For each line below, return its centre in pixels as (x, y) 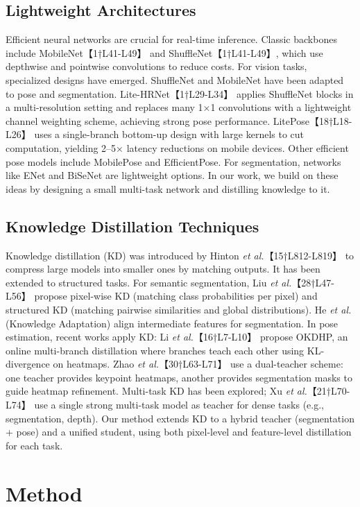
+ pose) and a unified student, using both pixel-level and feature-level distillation (179, 432)
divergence (28, 364)
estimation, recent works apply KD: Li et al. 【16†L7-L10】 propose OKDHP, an (177, 337)
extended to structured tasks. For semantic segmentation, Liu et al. (149, 282)
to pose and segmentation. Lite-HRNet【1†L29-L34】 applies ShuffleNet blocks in (180, 93)
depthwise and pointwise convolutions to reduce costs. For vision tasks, (156, 66)
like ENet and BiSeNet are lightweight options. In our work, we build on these (172, 175)
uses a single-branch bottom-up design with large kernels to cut (169, 134)
